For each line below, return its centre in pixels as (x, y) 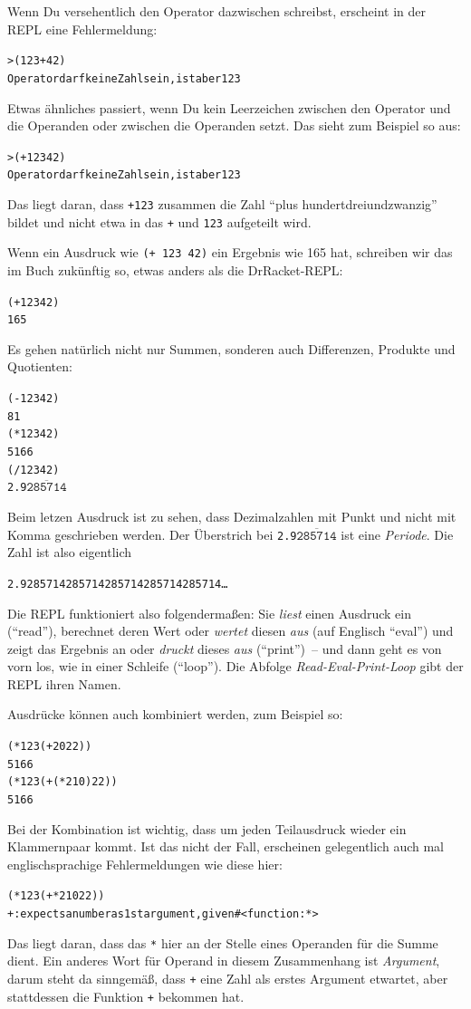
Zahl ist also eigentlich (70, 552)
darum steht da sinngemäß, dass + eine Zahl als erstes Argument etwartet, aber (228, 979)
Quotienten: (40, 366)
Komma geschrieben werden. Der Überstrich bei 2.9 (152, 534)
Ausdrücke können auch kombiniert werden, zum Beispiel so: (175, 714)
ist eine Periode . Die (397, 534)
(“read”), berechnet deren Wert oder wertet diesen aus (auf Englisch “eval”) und (231, 631)
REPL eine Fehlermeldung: (82, 29)
